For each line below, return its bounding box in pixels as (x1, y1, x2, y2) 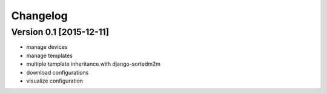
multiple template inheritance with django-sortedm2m (26, 60, 160, 67)
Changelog (11, 9, 68, 22)
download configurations (26, 69, 89, 76)
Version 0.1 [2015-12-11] (11, 27, 109, 37)
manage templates (26, 52, 73, 59)
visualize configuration (26, 77, 84, 84)
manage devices (26, 43, 68, 51)
